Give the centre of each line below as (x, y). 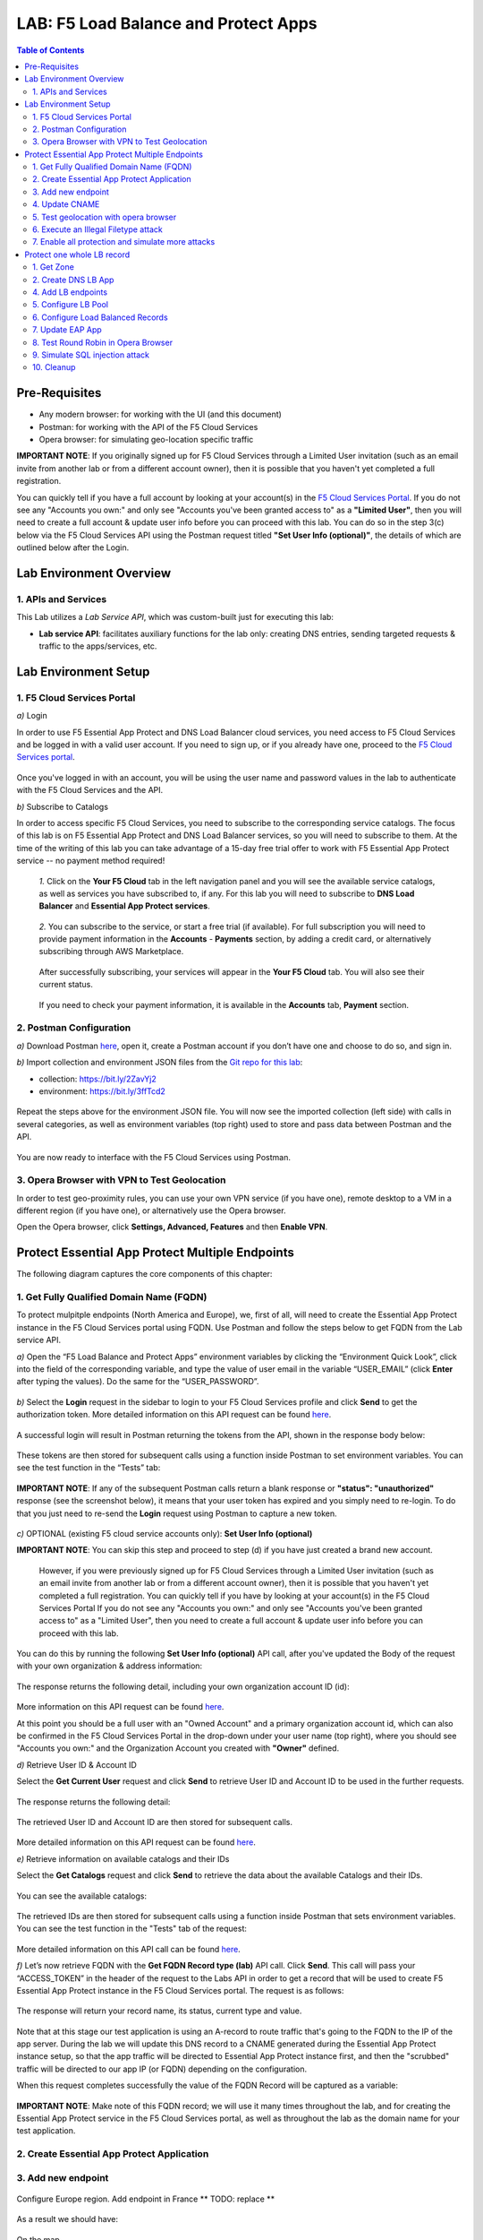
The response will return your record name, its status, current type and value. (159, 2011)
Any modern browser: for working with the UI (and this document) (160, 414)
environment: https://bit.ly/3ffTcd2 (102, 1091)
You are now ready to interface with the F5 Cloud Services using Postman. (153, 1157)
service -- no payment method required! (91, 861)
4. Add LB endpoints (70, 292)
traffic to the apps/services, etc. (98, 646)
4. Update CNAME (66, 204)
